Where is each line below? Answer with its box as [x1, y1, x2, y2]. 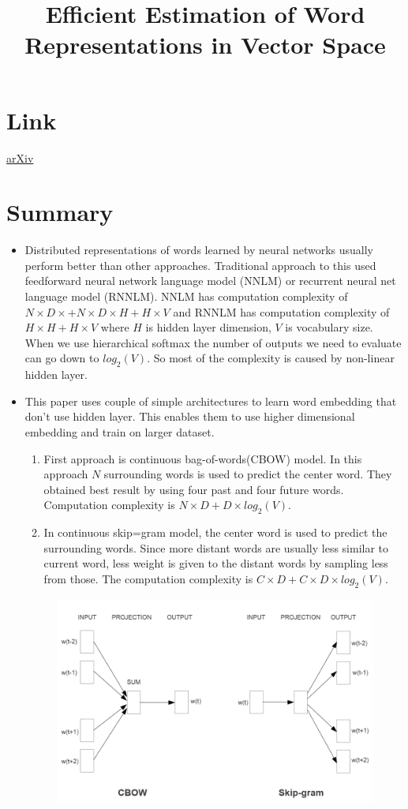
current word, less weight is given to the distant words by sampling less [43, 555, 388, 571]
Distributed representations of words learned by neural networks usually [24, 242, 373, 258]
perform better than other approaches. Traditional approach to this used [24, 257, 376, 273]
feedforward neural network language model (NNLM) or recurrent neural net [24, 272, 396, 289]
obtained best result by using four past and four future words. [43, 481, 344, 497]
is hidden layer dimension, [145, 319, 271, 335]
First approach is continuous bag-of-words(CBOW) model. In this [43, 450, 362, 466]
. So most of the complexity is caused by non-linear [147, 350, 395, 366]
